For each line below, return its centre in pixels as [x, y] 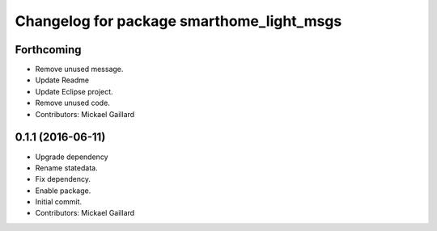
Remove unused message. [79, 69]
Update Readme [62, 80]
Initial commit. [59, 202]
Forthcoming [48, 50]
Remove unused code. [73, 103]
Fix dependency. [63, 179]
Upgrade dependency [72, 157]
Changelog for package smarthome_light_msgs [178, 21]
